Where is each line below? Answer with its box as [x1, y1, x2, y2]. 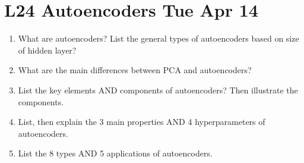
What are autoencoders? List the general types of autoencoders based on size [18, 32, 299, 45]
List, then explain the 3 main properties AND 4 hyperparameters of [18, 115, 265, 128]
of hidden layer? [18, 43, 77, 56]
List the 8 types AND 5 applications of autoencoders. [18, 147, 213, 159]
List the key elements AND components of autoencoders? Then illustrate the [18, 83, 298, 96]
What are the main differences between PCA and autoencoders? [18, 64, 252, 76]
